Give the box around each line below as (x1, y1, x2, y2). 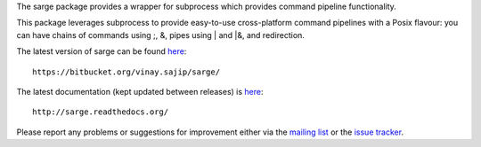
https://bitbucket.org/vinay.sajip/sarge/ (32, 66, 221, 77)
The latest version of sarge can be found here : (16, 46, 187, 57)
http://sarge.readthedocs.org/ (32, 107, 169, 117)
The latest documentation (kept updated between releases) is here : (16, 86, 264, 97)
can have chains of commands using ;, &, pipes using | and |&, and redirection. (16, 29, 305, 40)
